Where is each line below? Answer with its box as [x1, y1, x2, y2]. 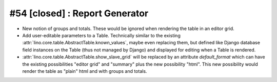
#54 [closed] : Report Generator [9, 8, 149, 19]
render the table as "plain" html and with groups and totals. [22, 68, 147, 74]
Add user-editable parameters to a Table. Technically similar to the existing [22, 32, 181, 38]
